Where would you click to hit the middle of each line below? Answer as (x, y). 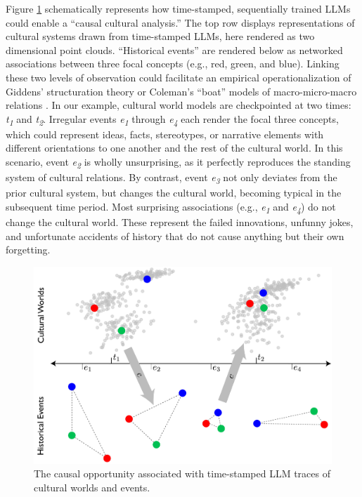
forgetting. (28, 250)
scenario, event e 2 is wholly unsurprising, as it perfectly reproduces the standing (178, 163)
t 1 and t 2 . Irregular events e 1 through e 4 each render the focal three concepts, (172, 119)
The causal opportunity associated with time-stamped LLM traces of (182, 473)
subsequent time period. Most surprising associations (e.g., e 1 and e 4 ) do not (171, 207)
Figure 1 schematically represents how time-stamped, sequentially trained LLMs (178, 8)
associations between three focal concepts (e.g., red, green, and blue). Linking (173, 64)
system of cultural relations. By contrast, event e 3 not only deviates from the (172, 178)
